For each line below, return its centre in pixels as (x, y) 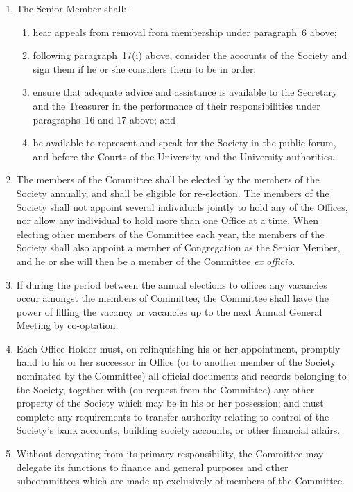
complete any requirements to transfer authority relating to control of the (173, 416)
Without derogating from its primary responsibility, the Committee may (170, 453)
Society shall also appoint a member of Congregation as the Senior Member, (178, 247)
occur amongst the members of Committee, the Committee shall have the (172, 298)
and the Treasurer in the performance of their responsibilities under (176, 105)
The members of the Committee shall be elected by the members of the (168, 179)
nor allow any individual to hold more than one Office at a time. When (167, 220)
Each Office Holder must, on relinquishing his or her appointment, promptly (178, 348)
